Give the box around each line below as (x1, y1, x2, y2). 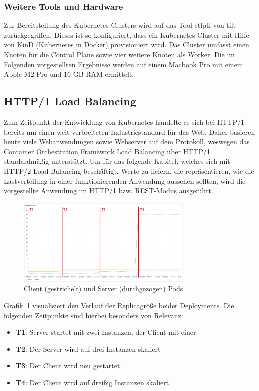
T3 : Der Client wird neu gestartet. (15, 360, 122, 371)
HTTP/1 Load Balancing (4, 93, 136, 109)
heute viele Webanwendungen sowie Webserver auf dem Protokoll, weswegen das (4, 136, 250, 147)
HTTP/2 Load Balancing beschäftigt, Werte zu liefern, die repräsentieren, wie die (4, 165, 254, 176)
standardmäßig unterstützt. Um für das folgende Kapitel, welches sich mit (4, 156, 230, 166)
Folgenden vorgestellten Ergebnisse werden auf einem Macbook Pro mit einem (4, 59, 243, 69)
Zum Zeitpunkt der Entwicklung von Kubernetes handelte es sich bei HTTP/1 (4, 116, 244, 127)
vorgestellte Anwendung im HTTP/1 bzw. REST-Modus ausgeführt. (4, 185, 213, 196)
